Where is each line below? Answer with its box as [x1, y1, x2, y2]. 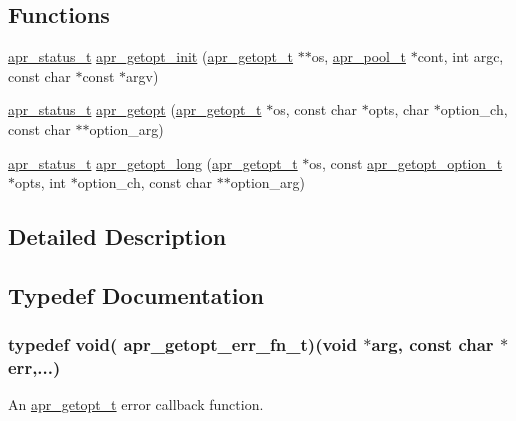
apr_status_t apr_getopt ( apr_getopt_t [8, 99, 262, 120]
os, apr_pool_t [311, 46, 406, 67]
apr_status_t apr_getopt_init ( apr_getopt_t [8, 46, 294, 67]
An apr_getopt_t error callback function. [8, 394, 264, 415]
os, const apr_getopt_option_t [309, 152, 503, 173]
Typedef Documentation [8, 279, 264, 310]
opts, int [15, 172, 67, 193]
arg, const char [371, 332, 494, 357]
